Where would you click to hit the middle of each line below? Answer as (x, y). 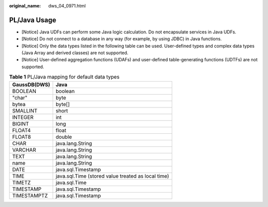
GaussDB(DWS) (31, 85)
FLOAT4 (21, 130)
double (64, 137)
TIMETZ (21, 183)
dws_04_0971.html (67, 6)
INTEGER (23, 117)
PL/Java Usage (33, 20)
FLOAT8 (22, 137)
